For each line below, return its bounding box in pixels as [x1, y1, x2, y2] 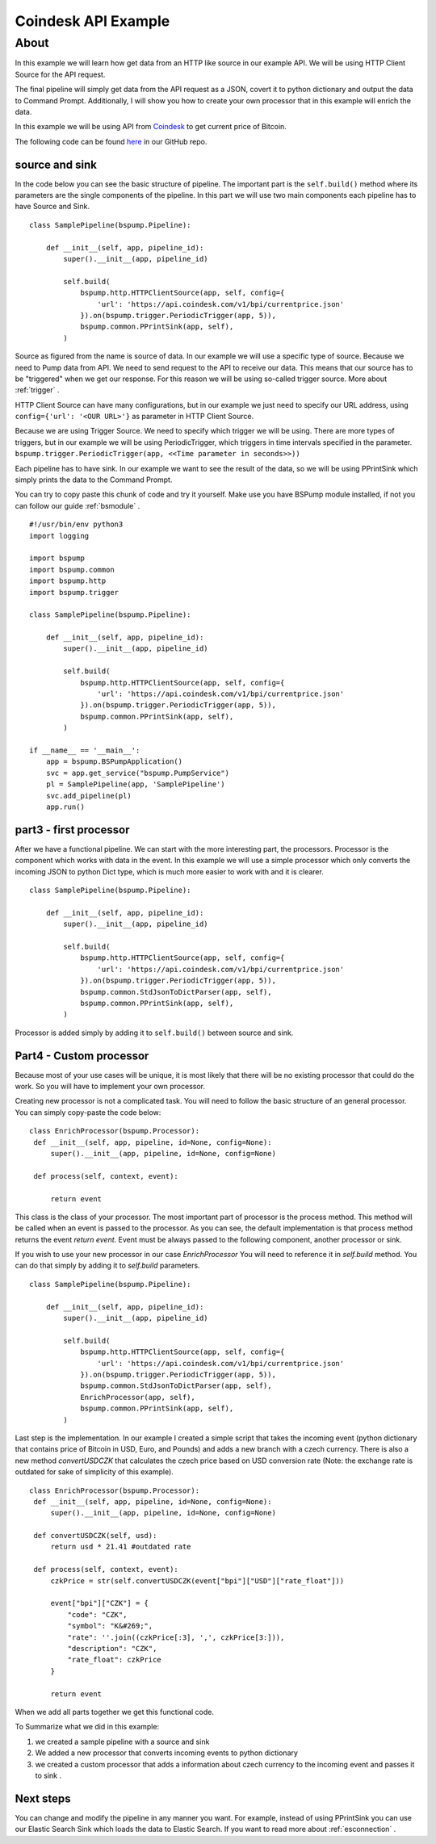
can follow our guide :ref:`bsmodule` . [15, 501, 140, 510]
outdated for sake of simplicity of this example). [15, 1467, 174, 1477]
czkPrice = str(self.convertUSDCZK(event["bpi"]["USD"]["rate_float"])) [50, 1576, 345, 1586]
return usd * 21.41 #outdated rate [50, 1542, 191, 1552]
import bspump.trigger [29, 588, 119, 597]
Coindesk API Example [15, 12, 170, 30]
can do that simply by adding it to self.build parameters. [15, 1260, 201, 1271]
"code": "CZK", [67, 1610, 128, 1619]
